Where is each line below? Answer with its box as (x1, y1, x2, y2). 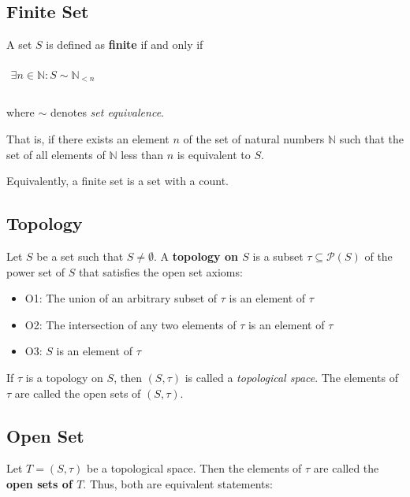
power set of (6, 263, 65, 280)
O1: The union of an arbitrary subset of (24, 290, 218, 306)
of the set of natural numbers (183, 130, 325, 147)
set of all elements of (6, 146, 106, 162)
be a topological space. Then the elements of (87, 460, 302, 477)
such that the (339, 130, 404, 147)
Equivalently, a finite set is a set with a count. (6, 172, 229, 189)
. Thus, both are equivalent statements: (83, 475, 273, 491)
